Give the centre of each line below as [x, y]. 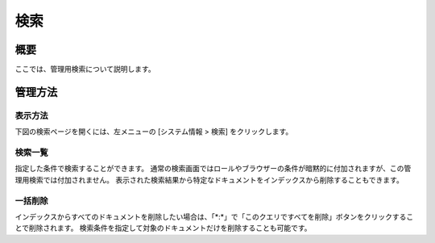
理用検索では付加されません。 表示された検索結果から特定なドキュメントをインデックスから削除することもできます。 [209, 180]
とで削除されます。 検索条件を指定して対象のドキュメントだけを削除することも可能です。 [163, 228]
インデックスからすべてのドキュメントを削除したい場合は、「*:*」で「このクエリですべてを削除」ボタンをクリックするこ [214, 216]
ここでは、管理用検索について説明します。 [85, 69]
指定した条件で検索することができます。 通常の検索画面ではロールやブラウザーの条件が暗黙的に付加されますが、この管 [213, 169]
